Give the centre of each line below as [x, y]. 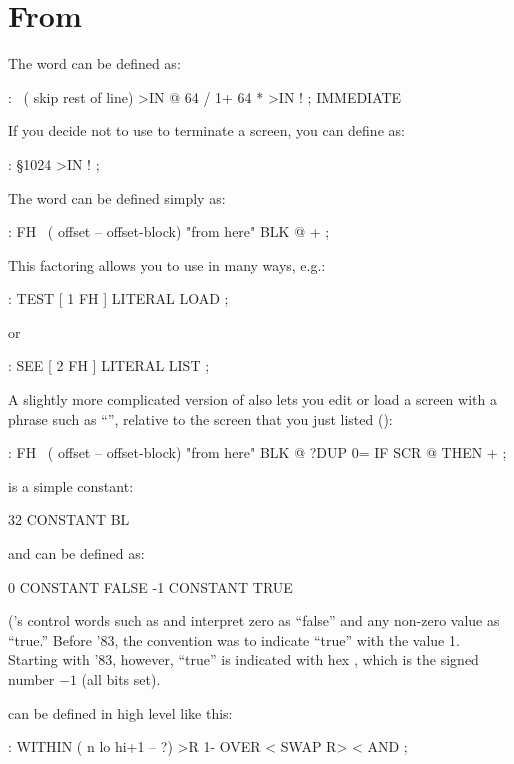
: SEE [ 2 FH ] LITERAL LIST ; [109, 365]
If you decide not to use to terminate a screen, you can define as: [206, 130]
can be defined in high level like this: [120, 712]
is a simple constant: [71, 485]
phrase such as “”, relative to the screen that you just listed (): [200, 418]
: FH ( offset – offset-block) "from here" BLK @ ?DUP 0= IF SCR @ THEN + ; [257, 452]
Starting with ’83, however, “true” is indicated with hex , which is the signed [243, 659]
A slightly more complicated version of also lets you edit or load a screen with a [252, 399]
